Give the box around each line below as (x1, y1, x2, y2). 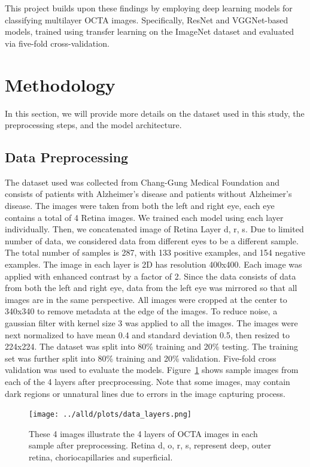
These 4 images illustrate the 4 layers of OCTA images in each (29, 427, 258, 439)
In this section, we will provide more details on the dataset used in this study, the (5, 107, 305, 119)
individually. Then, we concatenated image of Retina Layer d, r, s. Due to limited (5, 223, 304, 235)
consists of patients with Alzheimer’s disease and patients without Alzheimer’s (5, 187, 292, 200)
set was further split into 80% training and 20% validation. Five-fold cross (5, 351, 276, 364)
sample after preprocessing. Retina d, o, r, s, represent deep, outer (29, 439, 271, 451)
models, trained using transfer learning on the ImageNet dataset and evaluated (5, 25, 294, 38)
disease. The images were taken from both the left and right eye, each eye (5, 199, 275, 212)
